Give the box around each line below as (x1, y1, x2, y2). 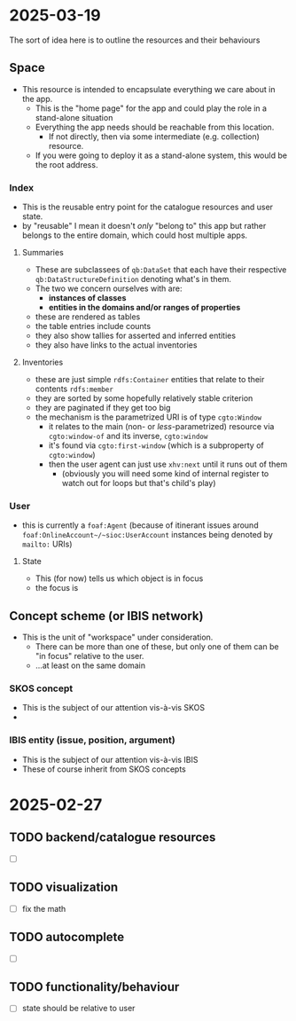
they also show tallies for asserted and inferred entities (35, 330, 237, 342)
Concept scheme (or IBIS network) (9, 609, 204, 624)
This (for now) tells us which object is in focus (35, 573, 204, 584)
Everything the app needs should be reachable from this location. (35, 122, 275, 132)
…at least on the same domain (35, 660, 146, 671)
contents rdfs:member (35, 383, 113, 395)
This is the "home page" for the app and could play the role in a (35, 103, 268, 114)
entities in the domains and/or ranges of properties (48, 302, 241, 313)
